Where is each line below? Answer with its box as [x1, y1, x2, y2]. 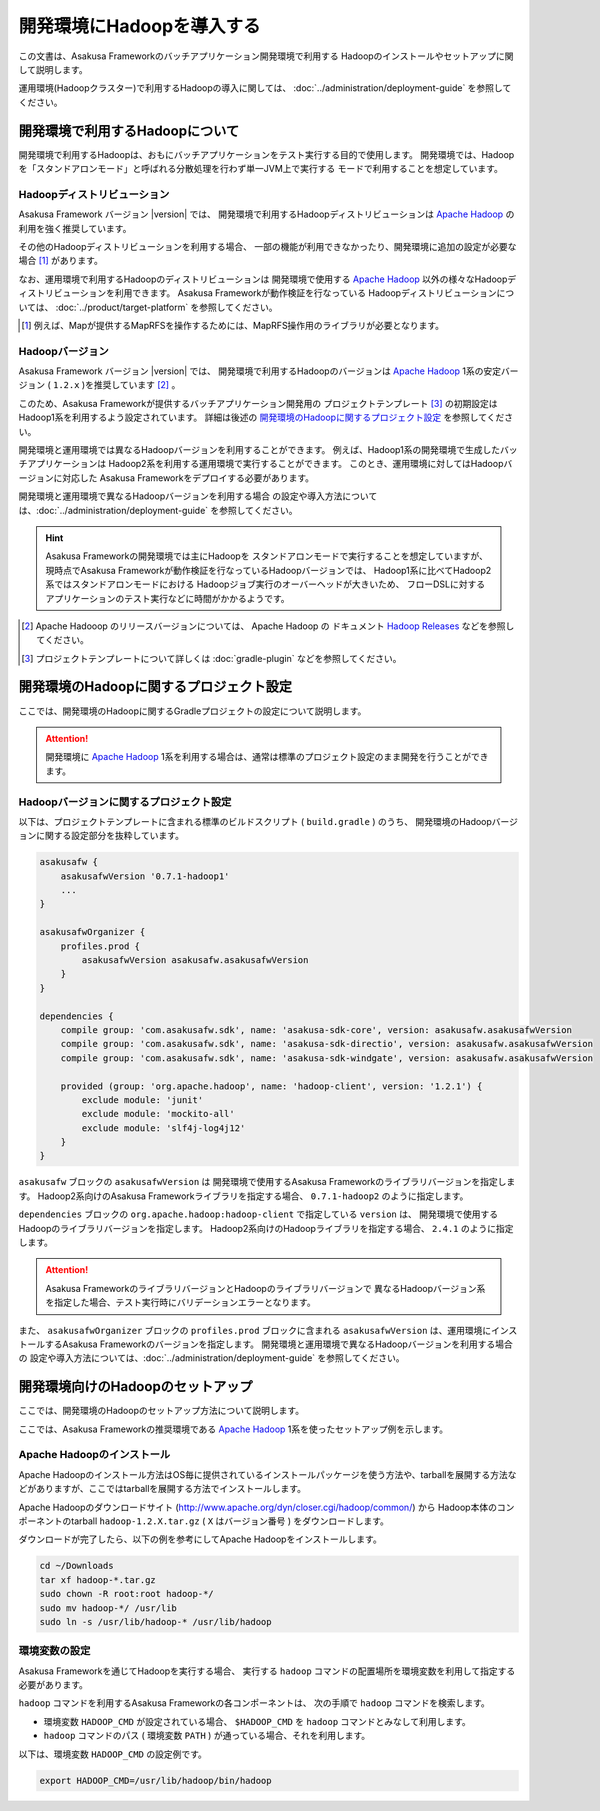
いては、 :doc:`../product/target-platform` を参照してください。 [18, 301, 279, 313]
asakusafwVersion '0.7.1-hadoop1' [60, 870, 230, 882]
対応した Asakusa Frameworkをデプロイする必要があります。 [61, 471, 315, 484]
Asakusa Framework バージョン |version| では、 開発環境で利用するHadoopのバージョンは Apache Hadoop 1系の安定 [18, 365, 502, 377]
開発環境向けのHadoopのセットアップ [18, 1378, 254, 1395]
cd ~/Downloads [39, 1560, 114, 1572]
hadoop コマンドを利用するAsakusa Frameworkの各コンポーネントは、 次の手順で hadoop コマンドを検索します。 [18, 1697, 490, 1709]
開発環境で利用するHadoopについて [18, 122, 240, 139]
